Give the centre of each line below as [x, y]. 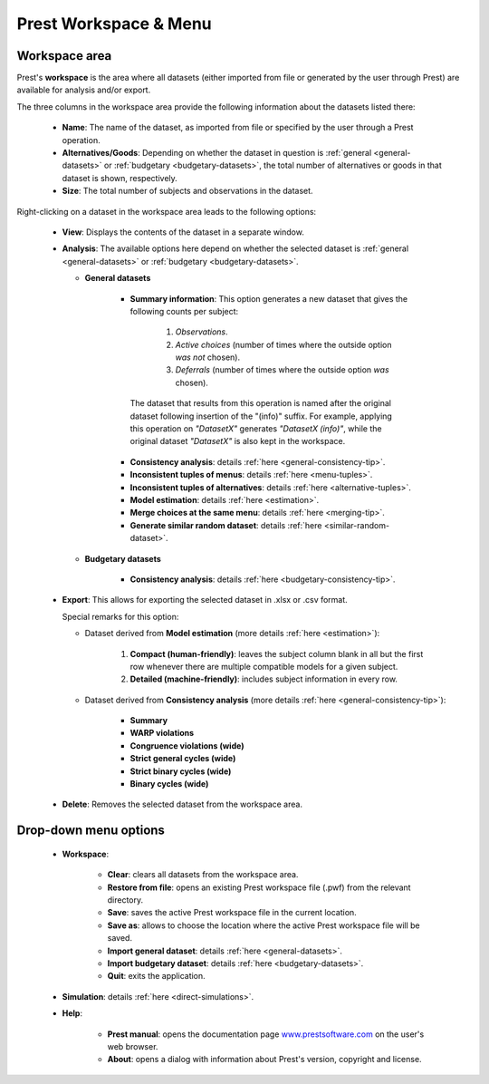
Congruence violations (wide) [187, 745]
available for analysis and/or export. [84, 90]
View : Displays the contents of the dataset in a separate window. [183, 232]
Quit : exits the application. [156, 976]
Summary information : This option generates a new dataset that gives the [269, 298]
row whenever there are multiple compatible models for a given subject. [264, 666]
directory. [125, 900]
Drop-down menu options [91, 831]
